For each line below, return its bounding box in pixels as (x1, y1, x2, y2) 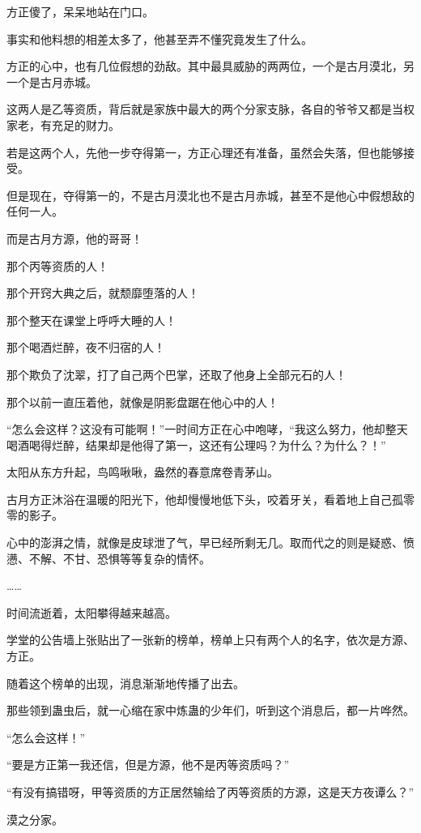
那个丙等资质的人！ (6, 257, 108, 274)
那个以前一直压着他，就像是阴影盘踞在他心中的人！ (6, 393, 279, 410)
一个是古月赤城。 (6, 73, 97, 90)
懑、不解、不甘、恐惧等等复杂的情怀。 (6, 549, 210, 566)
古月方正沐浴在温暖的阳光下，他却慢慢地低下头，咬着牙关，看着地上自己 (6, 490, 392, 507)
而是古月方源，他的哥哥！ (6, 229, 142, 246)
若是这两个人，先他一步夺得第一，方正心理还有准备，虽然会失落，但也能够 (6, 143, 403, 160)
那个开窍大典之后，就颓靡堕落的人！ (6, 284, 199, 301)
